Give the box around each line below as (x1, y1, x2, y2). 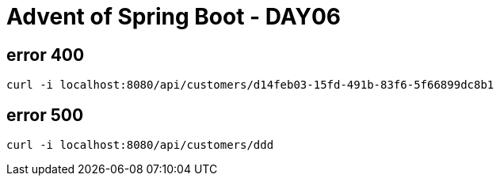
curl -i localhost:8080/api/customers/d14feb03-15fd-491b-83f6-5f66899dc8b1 (6, 78, 494, 92)
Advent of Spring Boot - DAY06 (6, 3, 342, 30)
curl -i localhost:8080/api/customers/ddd (6, 138, 274, 152)
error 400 (6, 44, 85, 65)
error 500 (6, 104, 84, 125)
